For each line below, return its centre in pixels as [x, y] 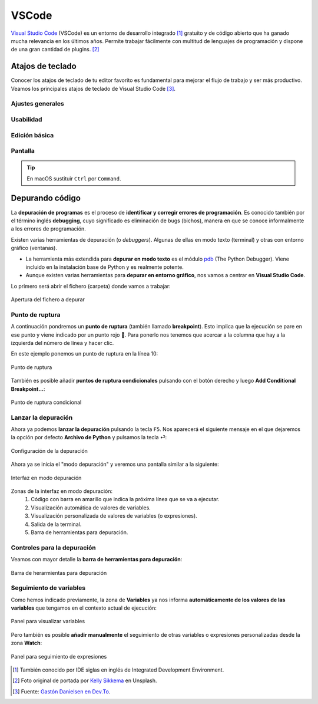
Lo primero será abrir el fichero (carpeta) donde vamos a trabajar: [91, 286]
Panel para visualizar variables [48, 621]
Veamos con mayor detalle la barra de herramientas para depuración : [97, 560]
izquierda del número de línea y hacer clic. [62, 343]
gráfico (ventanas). [34, 248]
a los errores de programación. [49, 229]
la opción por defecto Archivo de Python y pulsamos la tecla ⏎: [89, 437]
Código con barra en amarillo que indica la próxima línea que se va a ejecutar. [125, 499]
